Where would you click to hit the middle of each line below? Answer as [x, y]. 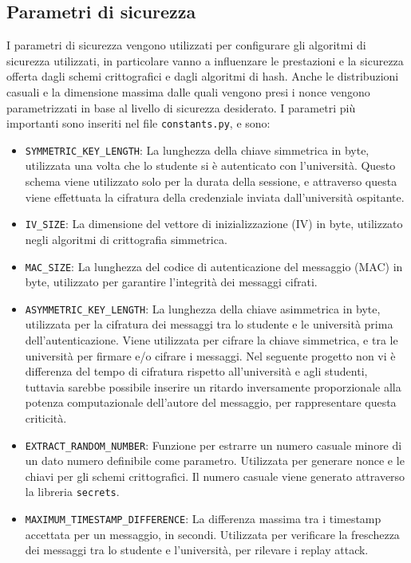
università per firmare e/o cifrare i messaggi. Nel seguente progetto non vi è [210, 355]
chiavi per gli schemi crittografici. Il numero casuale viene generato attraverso [215, 476]
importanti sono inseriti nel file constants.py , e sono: [138, 123]
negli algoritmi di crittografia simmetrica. [126, 239]
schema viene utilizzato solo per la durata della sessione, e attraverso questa [211, 181]
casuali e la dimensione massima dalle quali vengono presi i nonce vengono [188, 91]
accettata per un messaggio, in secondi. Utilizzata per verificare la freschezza [212, 534]
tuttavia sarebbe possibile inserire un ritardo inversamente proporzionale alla [213, 386]
